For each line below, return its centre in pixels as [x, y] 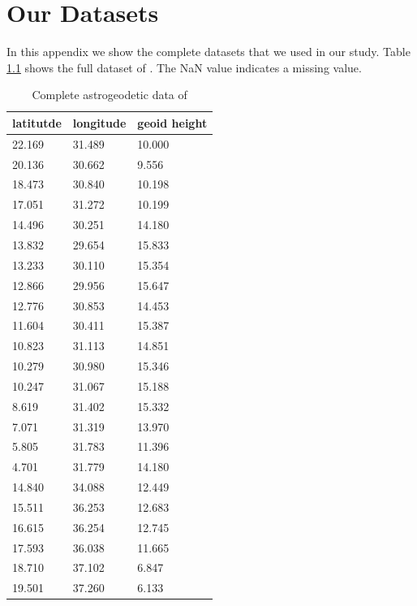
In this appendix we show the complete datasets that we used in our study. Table [208, 52]
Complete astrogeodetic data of [110, 95]
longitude [99, 122]
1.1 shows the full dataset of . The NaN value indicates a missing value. [184, 67]
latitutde [37, 122]
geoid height [172, 122]
